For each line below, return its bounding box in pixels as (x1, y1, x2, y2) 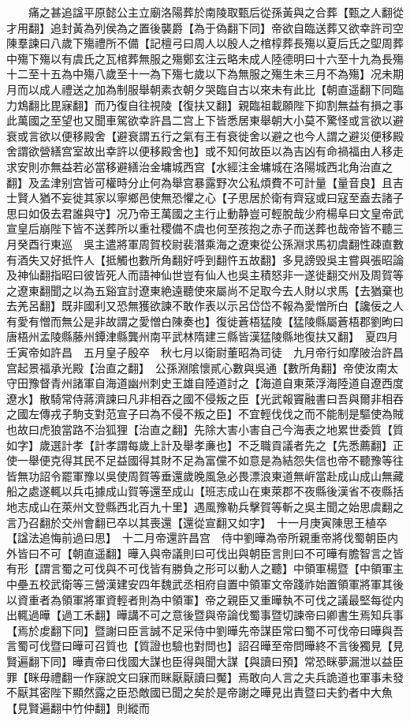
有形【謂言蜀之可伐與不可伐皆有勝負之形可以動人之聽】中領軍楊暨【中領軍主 (6, 560, 404, 577)
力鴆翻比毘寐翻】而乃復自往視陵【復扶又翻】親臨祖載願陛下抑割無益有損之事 (6, 96, 404, 113)
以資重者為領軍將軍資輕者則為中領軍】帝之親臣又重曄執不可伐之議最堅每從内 (6, 591, 404, 607)
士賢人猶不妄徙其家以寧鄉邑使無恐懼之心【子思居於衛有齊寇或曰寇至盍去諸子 (6, 189, 404, 206)
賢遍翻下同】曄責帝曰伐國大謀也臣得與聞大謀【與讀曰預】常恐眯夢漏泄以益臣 (6, 652, 404, 669)
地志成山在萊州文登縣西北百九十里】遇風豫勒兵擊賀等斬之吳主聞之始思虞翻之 (6, 499, 404, 514)
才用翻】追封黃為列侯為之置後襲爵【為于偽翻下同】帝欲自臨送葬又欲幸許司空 (6, 19, 404, 35)
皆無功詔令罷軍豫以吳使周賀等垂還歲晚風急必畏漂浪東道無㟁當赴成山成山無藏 (6, 467, 404, 484)
